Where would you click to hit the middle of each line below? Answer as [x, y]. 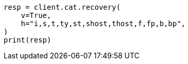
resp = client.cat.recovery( [62, 7]
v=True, [36, 15]
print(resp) [27, 40]
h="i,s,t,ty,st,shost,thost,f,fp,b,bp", [103, 24]
